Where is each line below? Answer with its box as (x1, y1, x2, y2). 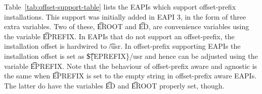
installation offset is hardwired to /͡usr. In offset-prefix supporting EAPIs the (4, 41, 241, 51)
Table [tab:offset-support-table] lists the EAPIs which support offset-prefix (4, 2, 236, 12)
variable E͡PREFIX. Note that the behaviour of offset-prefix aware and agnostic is (4, 60, 257, 71)
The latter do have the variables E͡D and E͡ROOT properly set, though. (4, 80, 225, 90)
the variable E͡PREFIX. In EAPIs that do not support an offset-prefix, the (4, 31, 235, 41)
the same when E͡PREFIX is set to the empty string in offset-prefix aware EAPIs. (4, 70, 257, 81)
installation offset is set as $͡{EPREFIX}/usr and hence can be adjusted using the (4, 50, 258, 61)
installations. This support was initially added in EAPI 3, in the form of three (4, 11, 246, 22)
